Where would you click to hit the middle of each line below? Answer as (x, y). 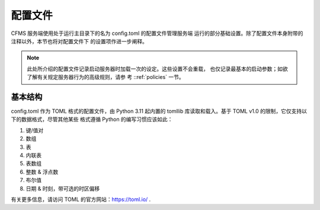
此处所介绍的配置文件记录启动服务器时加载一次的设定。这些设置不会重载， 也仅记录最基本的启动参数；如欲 (157, 69)
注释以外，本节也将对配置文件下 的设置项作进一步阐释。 (79, 41)
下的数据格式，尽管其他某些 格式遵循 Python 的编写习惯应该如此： (92, 119)
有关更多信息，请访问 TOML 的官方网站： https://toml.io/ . (81, 199)
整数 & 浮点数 (42, 171)
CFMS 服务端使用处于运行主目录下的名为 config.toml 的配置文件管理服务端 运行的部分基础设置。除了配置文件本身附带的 (157, 33)
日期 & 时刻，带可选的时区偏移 (63, 188)
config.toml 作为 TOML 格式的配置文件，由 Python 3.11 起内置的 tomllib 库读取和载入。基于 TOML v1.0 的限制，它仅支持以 (159, 111)
